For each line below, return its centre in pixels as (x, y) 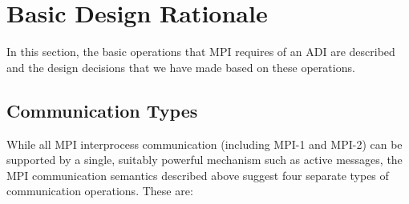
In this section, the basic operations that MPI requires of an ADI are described (201, 52)
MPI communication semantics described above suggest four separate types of (198, 175)
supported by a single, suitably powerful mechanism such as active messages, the (204, 160)
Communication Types (102, 110)
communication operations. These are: (100, 191)
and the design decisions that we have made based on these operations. (181, 67)
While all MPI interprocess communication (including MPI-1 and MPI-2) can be (204, 144)
